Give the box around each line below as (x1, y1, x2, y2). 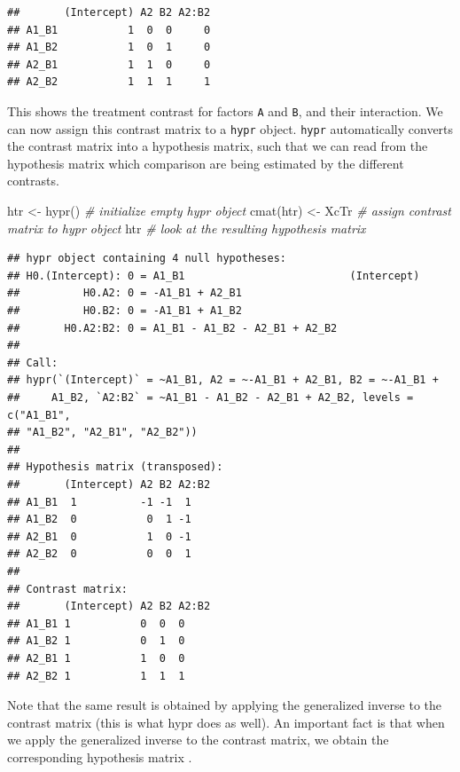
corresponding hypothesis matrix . (7, 747, 192, 766)
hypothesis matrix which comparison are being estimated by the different (7, 154, 404, 172)
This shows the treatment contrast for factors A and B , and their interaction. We (7, 101, 443, 120)
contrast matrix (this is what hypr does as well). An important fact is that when (7, 713, 445, 731)
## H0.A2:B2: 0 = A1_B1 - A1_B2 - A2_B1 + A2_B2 (7, 321, 338, 335)
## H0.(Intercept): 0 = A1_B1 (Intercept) (7, 269, 420, 282)
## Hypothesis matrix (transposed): (7, 461, 223, 474)
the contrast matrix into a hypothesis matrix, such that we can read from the (7, 137, 428, 155)
